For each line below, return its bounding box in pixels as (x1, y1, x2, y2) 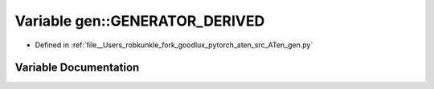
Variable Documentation (14, 61, 140, 75)
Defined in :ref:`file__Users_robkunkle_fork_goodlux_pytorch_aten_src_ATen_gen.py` (35, 40, 313, 50)
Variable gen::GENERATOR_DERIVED (14, 12, 265, 30)
